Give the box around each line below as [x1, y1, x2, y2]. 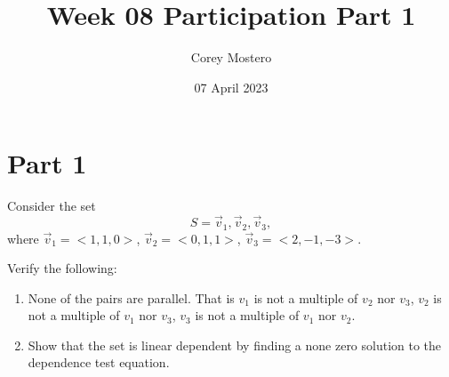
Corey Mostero [190, 48, 272, 67]
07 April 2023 [194, 77, 269, 96]
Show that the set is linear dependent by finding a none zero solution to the [28, 335, 442, 354]
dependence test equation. [28, 353, 170, 372]
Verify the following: [7, 259, 117, 277]
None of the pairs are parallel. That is [28, 288, 235, 307]
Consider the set [7, 197, 96, 215]
